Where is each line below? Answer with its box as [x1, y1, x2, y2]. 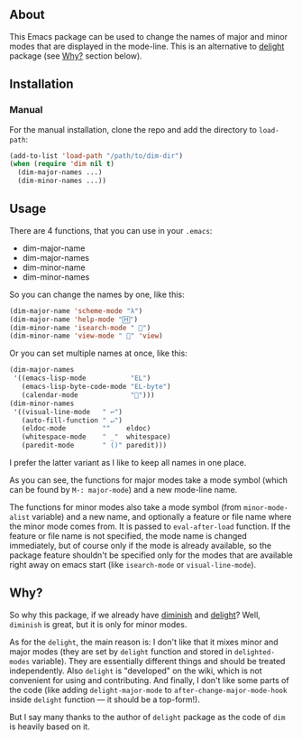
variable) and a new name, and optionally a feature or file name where [31, 512, 292, 523]
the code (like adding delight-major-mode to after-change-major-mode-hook [9, 684, 288, 695]
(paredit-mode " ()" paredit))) [21, 441, 168, 450]
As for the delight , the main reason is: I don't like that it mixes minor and [9, 636, 279, 647]
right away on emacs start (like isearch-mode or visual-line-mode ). [9, 560, 257, 570]
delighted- [233, 647, 275, 657]
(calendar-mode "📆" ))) [21, 390, 155, 400]
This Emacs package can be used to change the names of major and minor [9, 31, 288, 42]
